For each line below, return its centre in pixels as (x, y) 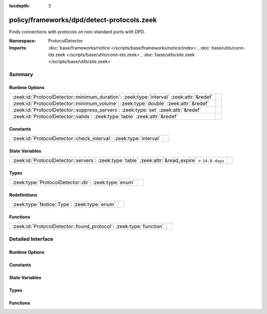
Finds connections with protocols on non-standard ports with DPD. (77, 32)
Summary (21, 74)
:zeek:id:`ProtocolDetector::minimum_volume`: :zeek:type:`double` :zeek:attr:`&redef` (111, 104)
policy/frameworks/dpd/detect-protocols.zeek (83, 20)
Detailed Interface (31, 239)
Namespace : (23, 41)
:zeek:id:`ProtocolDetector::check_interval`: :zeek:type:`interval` (86, 139)
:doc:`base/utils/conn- (223, 48)
